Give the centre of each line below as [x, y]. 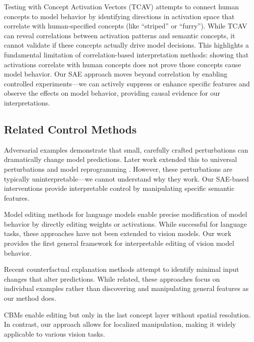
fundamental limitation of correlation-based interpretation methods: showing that [126, 54]
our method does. [30, 298]
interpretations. [27, 102]
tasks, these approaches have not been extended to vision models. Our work [118, 233]
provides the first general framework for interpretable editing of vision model [119, 243]
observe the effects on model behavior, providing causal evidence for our [112, 93]
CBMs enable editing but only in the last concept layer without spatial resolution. [127, 314]
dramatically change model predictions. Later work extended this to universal [121, 159]
